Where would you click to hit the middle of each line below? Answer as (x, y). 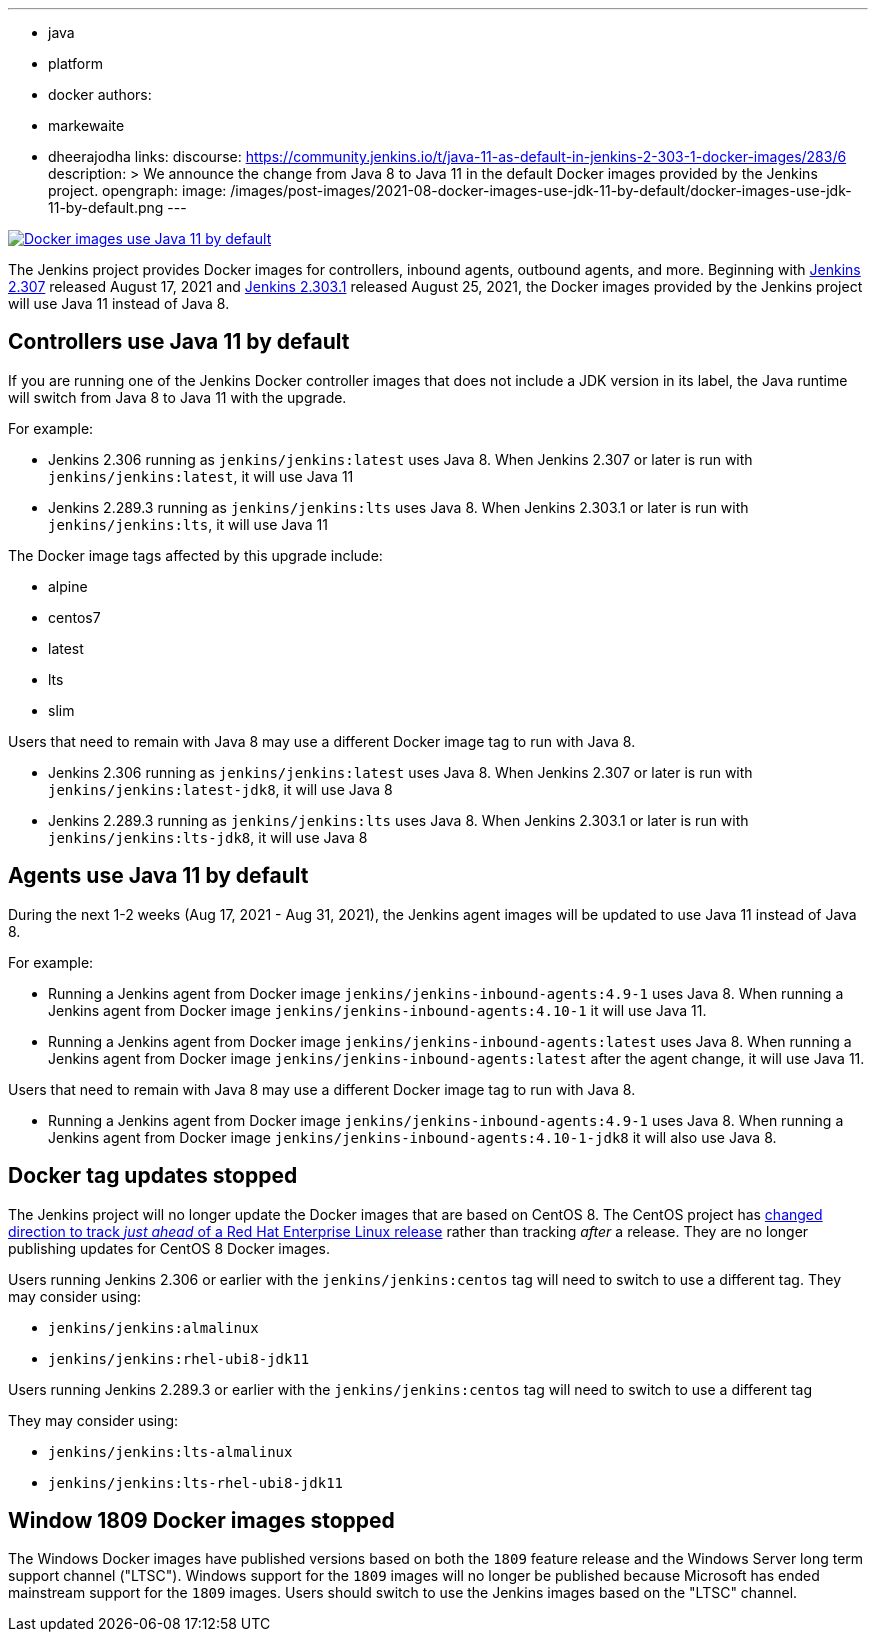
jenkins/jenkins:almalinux (153, 1327)
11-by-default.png (106, 207)
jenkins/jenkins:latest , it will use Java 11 (201, 476)
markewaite (86, 125)
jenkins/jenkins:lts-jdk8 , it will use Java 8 (208, 837)
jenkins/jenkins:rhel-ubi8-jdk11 (179, 1358)
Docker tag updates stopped (153, 1176)
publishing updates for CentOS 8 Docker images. (169, 1248)
